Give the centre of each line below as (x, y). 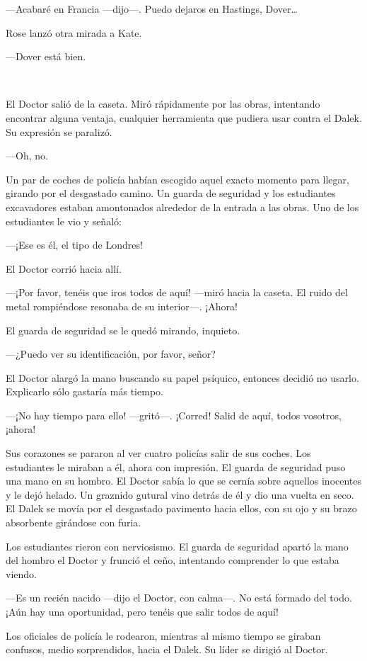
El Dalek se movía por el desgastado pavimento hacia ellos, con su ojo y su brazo (181, 508)
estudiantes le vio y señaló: (64, 221)
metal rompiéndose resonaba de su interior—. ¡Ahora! (122, 306)
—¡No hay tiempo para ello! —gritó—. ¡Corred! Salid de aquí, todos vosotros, (174, 415)
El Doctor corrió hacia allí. (64, 268)
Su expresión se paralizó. (59, 131)
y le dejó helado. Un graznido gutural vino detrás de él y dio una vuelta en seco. (180, 494)
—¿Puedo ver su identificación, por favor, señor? (111, 354)
